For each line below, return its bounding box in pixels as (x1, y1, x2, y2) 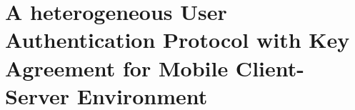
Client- (235, 53, 304, 82)
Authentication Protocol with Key (5, 25, 350, 54)
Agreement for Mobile (5, 53, 229, 82)
